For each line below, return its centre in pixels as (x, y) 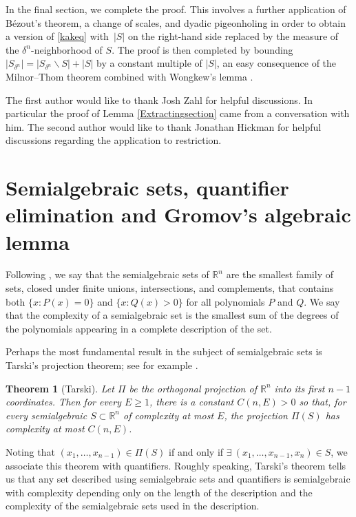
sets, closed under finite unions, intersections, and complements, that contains (170, 288)
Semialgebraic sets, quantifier (147, 188)
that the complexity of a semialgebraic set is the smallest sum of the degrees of (172, 315)
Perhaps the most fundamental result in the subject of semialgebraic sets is (164, 351)
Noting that (30, 451)
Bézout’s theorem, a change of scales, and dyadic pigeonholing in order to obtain (176, 22)
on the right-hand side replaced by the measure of (233, 36)
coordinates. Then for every (64, 402)
